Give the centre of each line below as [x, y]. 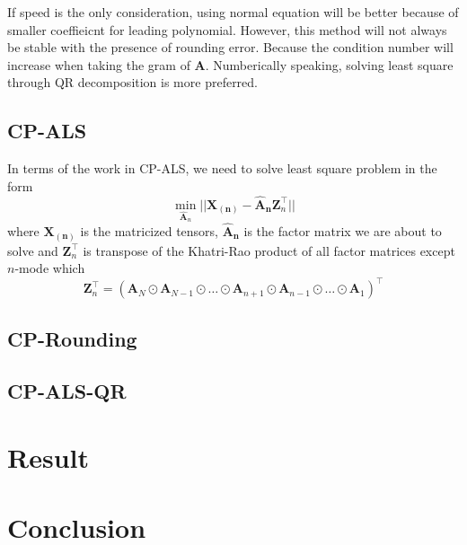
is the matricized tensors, [149, 230]
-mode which [50, 268]
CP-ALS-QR [67, 391]
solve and [33, 250]
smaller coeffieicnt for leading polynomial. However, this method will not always [227, 29]
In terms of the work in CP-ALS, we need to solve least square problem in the [222, 168]
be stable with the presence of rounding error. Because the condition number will [230, 47]
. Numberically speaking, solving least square [329, 64]
